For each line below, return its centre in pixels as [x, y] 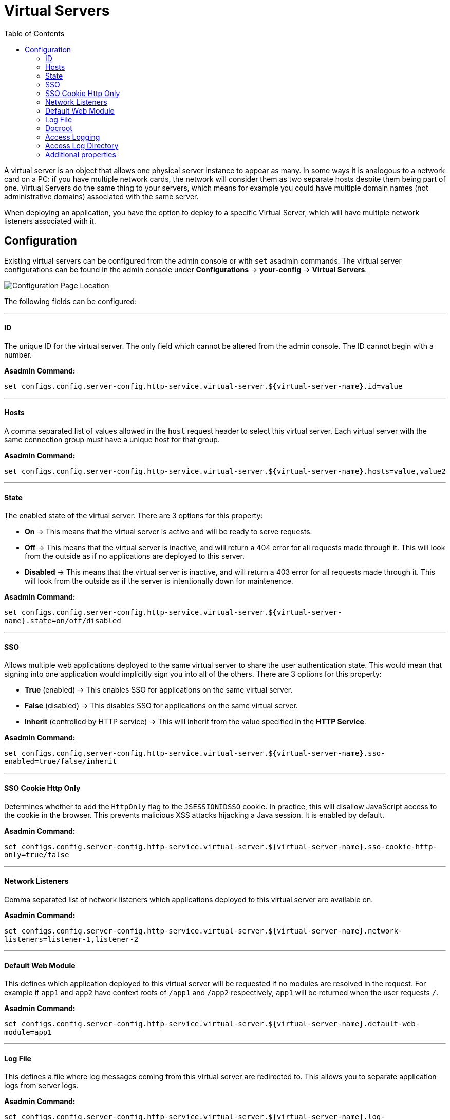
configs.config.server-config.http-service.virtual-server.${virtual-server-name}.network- [212, 931]
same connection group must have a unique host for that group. [112, 440]
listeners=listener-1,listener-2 [71, 939]
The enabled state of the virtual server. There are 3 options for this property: [134, 516]
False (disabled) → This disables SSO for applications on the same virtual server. [161, 706]
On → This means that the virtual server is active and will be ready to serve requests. [168, 532]
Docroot [59, 128]
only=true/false [37, 855]
